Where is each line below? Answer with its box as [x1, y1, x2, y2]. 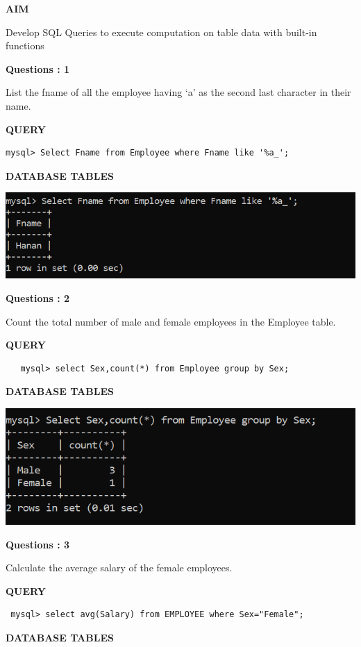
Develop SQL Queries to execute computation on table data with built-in [6, 24, 317, 39]
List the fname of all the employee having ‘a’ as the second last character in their [6, 85, 351, 99]
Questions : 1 [6, 61, 70, 76]
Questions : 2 [6, 291, 70, 305]
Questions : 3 [6, 537, 70, 551]
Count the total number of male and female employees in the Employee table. [6, 314, 336, 328]
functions [6, 38, 44, 53]
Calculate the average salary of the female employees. [6, 560, 233, 575]
